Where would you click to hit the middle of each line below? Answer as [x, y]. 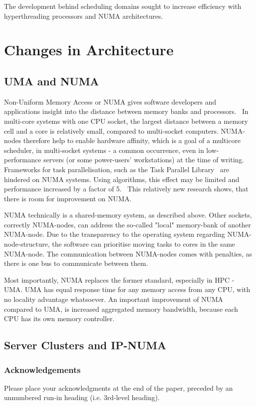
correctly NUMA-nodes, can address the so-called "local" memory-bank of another [128, 224]
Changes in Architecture [89, 50]
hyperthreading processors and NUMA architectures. [83, 16]
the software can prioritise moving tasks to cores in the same [144, 244]
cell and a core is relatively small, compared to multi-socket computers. [111, 130]
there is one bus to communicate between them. [76, 263]
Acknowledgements [42, 369]
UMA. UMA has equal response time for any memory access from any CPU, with [127, 289]
